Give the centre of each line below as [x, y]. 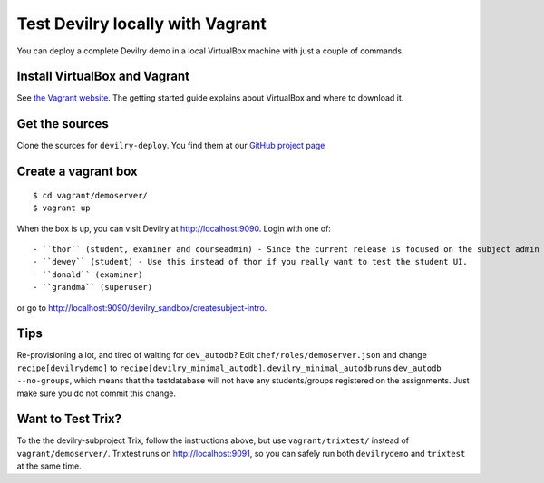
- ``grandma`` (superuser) [93, 287]
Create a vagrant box [77, 172]
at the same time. [49, 466]
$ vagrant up [62, 208]
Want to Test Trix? [69, 419]
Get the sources [63, 124]
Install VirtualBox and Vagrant [103, 77]
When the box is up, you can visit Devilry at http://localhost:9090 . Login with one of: [174, 228]
